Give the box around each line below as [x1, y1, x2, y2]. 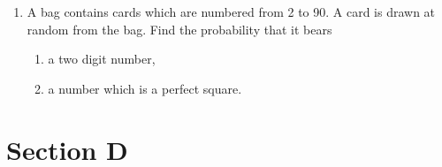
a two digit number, [48, 49, 156, 68]
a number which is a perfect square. [48, 79, 242, 97]
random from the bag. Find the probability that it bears [27, 19, 332, 38]
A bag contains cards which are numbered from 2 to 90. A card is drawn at [27, 3, 436, 20]
